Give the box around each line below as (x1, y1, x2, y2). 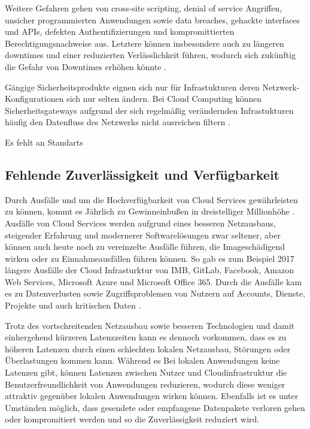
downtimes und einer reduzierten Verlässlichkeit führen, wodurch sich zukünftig (5, 49, 296, 61)
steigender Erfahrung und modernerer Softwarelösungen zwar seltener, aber (5, 228, 281, 241)
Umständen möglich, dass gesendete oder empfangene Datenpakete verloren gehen (5, 401, 305, 413)
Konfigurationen (5, 92, 64, 105)
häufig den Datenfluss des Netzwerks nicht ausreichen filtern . (5, 116, 230, 128)
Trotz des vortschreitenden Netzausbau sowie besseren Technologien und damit (5, 319, 294, 331)
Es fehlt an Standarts (5, 135, 83, 148)
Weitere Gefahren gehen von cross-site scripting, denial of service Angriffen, (5, 2, 282, 14)
